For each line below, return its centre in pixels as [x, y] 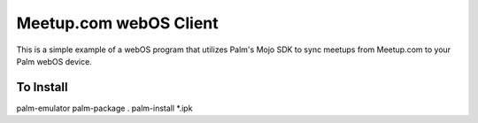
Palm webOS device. [54, 61]
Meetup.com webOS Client [117, 23]
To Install [42, 87]
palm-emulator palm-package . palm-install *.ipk [104, 108]
